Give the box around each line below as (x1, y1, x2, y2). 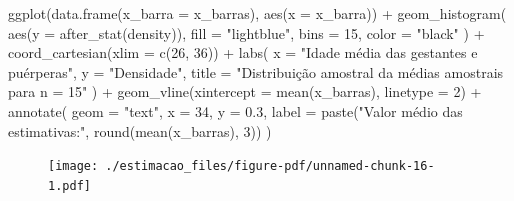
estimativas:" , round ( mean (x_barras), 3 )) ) (8, 120, 272, 141)
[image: (48, 159, 99, 174)
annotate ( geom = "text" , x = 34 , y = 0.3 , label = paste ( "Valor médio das (8, 100, 463, 121)
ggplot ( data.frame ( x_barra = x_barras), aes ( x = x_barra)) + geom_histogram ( (8, 3, 507, 23)
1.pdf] (48, 178, 91, 193)
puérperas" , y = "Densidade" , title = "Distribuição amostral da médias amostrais (8, 61, 504, 82)
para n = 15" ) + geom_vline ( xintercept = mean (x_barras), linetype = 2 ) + (8, 81, 482, 102)
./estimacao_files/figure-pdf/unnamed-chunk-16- (105, 159, 435, 174)
